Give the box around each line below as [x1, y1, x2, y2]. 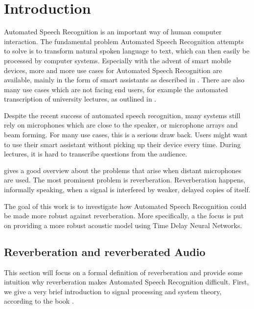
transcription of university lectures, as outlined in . [4, 94, 157, 104]
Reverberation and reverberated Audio [4, 244, 206, 259]
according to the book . [4, 296, 74, 306]
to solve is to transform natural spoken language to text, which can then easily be [4, 46, 250, 56]
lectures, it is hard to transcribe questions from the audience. [4, 149, 187, 159]
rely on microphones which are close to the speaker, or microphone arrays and [4, 120, 238, 130]
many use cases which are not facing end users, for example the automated [4, 84, 228, 94]
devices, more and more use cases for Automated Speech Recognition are [4, 65, 222, 75]
